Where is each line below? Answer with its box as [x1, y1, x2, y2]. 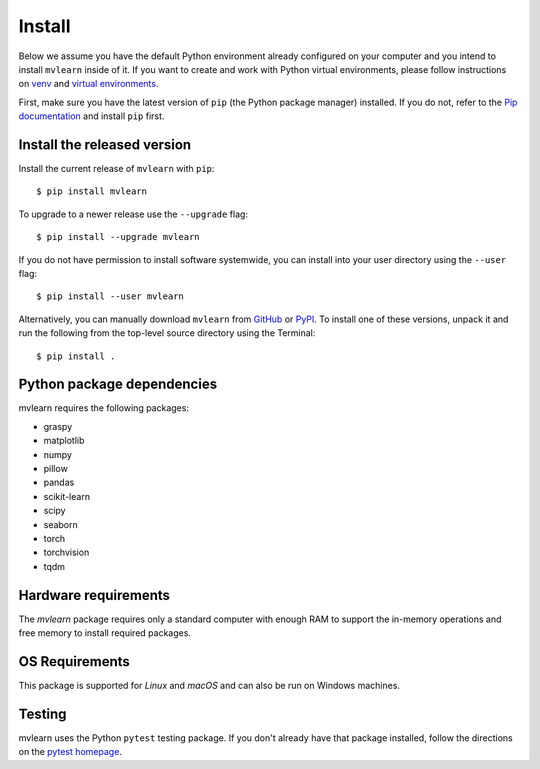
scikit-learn [43, 490, 90, 502]
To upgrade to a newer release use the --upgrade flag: [18, 208, 249, 220]
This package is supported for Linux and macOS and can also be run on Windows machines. [18, 679, 400, 691]
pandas [43, 476, 75, 489]
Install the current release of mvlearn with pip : [18, 163, 215, 175]
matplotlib [43, 435, 85, 447]
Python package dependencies [18, 376, 218, 393]
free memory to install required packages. [18, 627, 192, 639]
